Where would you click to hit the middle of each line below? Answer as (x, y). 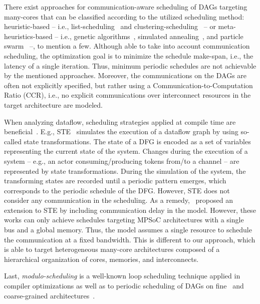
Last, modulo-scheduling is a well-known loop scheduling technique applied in (122, 276)
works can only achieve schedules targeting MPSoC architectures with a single (124, 220)
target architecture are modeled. (53, 104)
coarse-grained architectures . (50, 295)
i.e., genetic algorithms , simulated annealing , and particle (152, 36)
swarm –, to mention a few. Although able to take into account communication (127, 46)
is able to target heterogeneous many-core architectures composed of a (112, 249)
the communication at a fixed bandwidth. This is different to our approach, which (130, 239)
